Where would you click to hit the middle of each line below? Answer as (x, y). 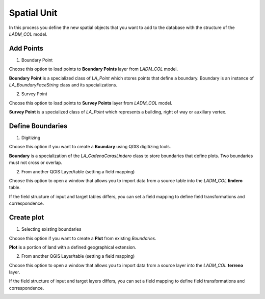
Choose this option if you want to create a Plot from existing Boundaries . (83, 238)
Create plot (26, 218)
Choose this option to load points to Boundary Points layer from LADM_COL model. (93, 69)
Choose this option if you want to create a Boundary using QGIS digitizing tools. (90, 147)
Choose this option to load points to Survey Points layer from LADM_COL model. (91, 103)
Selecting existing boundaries (51, 229)
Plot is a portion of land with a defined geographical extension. (73, 247)
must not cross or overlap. (36, 163)
